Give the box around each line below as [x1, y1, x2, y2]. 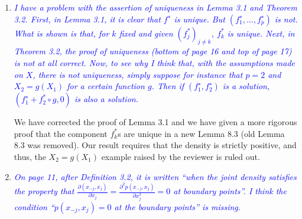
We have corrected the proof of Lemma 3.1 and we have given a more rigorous [14, 116, 297, 128]
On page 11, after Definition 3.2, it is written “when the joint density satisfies [14, 170, 297, 182]
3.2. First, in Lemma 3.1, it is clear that [14, 12, 161, 25]
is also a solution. [74, 93, 138, 105]
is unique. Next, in [227, 27, 295, 39]
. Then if [151, 80, 184, 92]
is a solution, [222, 80, 270, 92]
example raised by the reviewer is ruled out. [101, 150, 260, 162]
